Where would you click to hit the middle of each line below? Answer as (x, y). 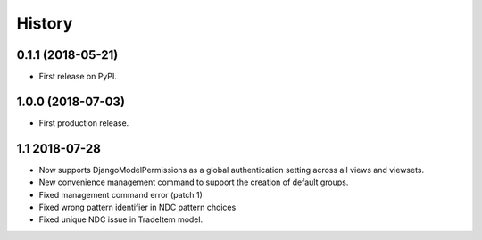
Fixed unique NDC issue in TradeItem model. (121, 219)
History (45, 23)
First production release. (84, 123)
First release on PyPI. (78, 77)
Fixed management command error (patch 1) (120, 194)
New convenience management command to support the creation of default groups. (194, 182)
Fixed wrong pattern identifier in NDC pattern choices (137, 207)
